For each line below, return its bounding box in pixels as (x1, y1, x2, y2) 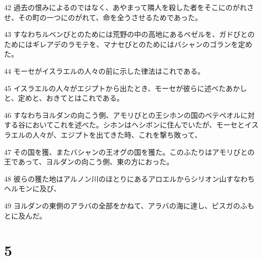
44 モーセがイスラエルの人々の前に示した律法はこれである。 (4, 65, 205, 76)
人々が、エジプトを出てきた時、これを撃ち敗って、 (32, 129, 202, 140)
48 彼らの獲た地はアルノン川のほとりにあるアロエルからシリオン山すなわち (4, 173, 255, 184)
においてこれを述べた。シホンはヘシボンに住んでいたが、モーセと (25, 119, 245, 130)
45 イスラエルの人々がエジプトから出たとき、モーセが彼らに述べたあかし (4, 82, 247, 93)
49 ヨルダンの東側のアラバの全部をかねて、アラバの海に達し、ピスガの (4, 200, 240, 210)
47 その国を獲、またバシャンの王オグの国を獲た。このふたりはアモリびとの (4, 146, 255, 157)
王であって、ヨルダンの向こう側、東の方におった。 (4, 156, 174, 167)
